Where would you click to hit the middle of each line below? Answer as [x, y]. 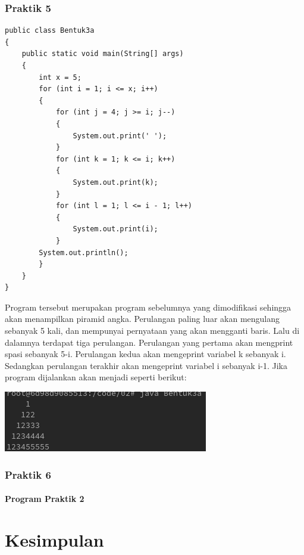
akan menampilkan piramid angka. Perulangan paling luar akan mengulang [142, 319]
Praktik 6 [28, 474]
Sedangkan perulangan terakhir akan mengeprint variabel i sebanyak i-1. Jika [146, 365]
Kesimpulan [54, 539]
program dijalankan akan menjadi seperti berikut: [96, 377]
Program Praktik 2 [45, 499]
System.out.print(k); [115, 182]
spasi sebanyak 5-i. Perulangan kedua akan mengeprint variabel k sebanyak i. [145, 354]
